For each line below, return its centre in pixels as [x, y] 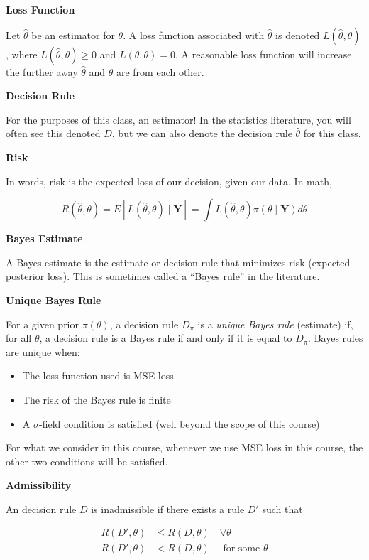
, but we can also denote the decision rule [202, 133]
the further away [42, 71]
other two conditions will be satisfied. [87, 461]
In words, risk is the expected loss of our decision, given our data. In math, [169, 181]
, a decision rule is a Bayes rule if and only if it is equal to [166, 338]
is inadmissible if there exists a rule [168, 508]
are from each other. [160, 71]
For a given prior [42, 324]
